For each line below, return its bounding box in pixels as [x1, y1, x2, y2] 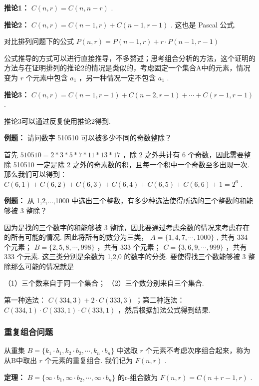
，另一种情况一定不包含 [79, 72, 156, 82]
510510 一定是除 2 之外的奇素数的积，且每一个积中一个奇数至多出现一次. [13, 159, 250, 169]
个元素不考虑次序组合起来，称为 [145, 345, 251, 356]
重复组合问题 [4, 326, 53, 338]
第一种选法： [4, 295, 46, 305]
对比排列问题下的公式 [4, 36, 74, 46]
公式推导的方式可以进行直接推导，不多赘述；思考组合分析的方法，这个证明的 [4, 52, 256, 63]
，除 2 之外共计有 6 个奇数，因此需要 [122, 149, 244, 159]
